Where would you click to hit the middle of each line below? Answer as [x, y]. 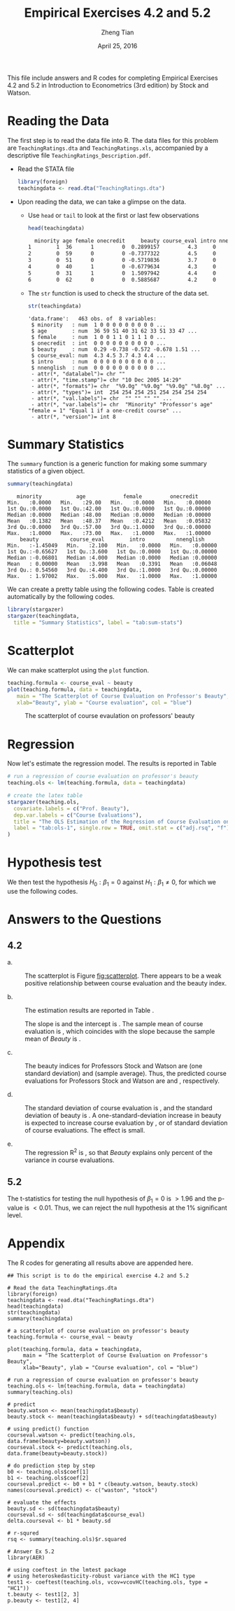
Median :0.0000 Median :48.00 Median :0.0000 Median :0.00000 [109, 515]
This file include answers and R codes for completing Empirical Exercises [113, 78]
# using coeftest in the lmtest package [67, 1570]
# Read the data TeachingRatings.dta [62, 1288]
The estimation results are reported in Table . [90, 1010]
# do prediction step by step [51, 1466]
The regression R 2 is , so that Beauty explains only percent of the [119, 1152]
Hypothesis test [55, 863]
